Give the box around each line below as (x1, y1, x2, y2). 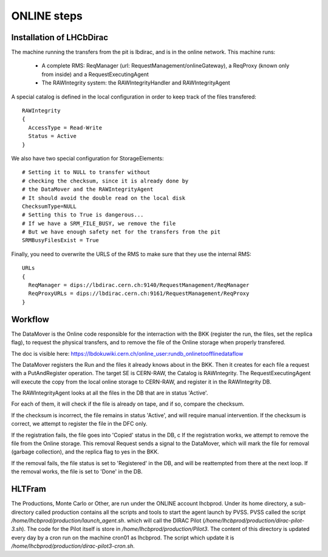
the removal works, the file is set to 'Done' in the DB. (11, 468, 143, 476)
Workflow (11, 314, 50, 325)
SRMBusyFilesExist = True (22, 237, 100, 244)
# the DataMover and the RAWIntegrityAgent (22, 186, 154, 193)
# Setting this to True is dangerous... (22, 212, 144, 218)
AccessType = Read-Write (28, 124, 103, 131)
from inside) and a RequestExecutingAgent (41, 71, 149, 78)
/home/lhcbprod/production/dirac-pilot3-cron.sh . (11, 542, 135, 550)
